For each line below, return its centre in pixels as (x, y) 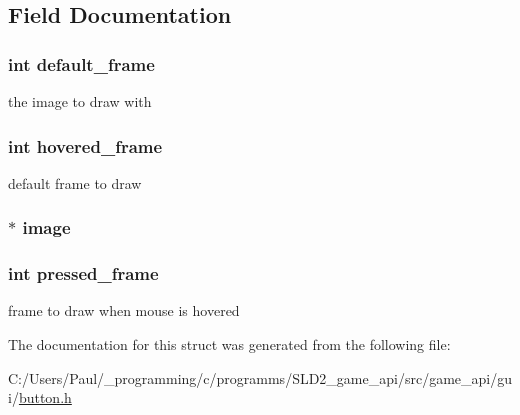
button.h (45, 397)
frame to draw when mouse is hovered (124, 310)
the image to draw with (80, 101)
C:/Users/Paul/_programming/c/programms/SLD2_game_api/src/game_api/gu (260, 377)
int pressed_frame (83, 273)
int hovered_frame (85, 145)
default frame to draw (75, 182)
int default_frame (81, 63)
